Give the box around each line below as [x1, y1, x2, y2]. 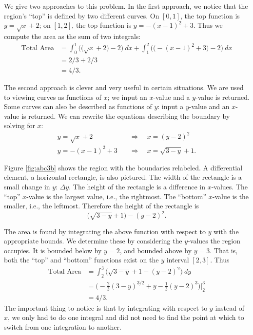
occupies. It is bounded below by [4, 245, 102, 255]
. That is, [210, 245, 238, 255]
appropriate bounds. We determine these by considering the [4, 236, 182, 246]
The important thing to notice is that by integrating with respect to [4, 302, 208, 313]
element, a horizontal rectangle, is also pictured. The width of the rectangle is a [4, 172, 242, 182]
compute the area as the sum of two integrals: [4, 31, 141, 41]
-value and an [189, 101, 230, 112]
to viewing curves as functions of [4, 92, 101, 102]
